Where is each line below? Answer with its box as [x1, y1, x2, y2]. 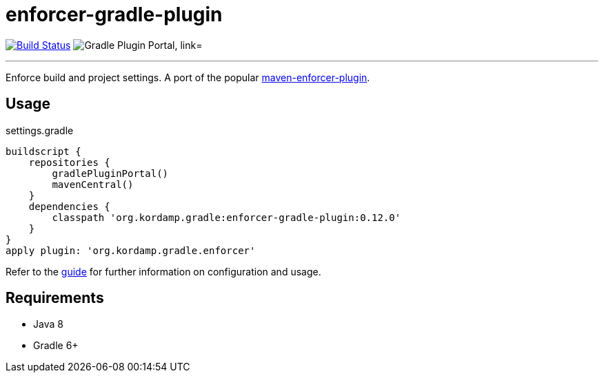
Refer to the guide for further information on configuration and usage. [6, 265, 321, 277]
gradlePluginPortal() [52, 167, 169, 179]
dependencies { [28, 200, 110, 212]
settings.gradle [6, 124, 74, 136]
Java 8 [33, 318, 63, 330]
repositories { [28, 156, 110, 168]
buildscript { [6, 145, 81, 157]
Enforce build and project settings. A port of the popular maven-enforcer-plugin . [6, 71, 370, 83]
